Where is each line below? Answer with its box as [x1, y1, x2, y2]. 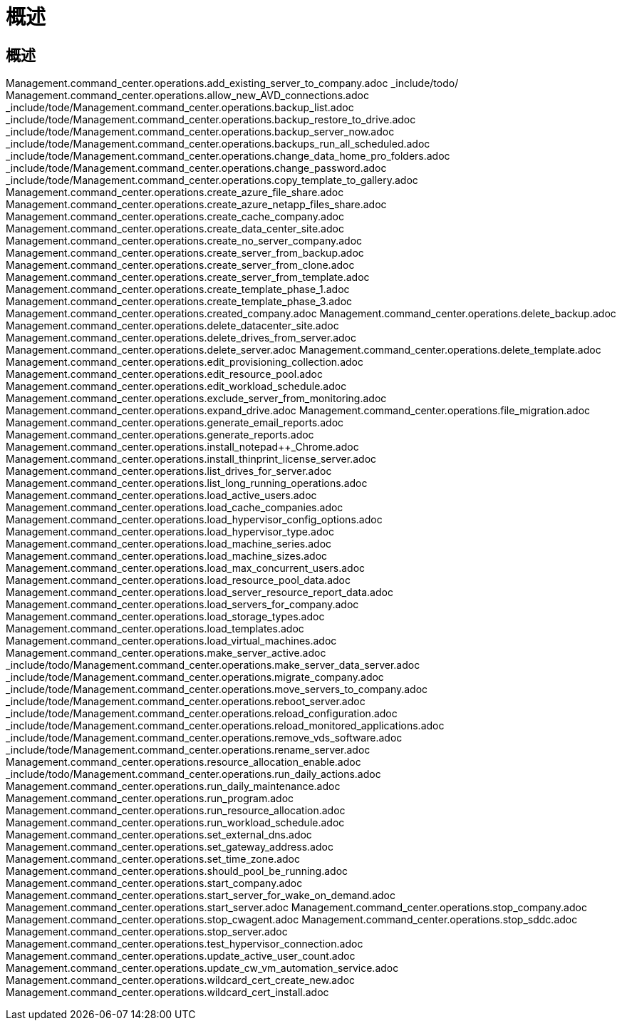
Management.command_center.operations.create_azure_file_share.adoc [6, 186, 344, 199]
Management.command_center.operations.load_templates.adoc [6, 622, 304, 635]
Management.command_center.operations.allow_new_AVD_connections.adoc [6, 89, 369, 102]
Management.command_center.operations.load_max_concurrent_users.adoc [6, 562, 366, 575]
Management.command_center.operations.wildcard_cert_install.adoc [6, 986, 329, 999]
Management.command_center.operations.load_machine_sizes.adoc [6, 550, 328, 563]
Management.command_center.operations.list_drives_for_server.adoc [6, 465, 332, 478]
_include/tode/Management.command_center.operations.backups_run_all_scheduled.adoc [6, 138, 430, 150]
